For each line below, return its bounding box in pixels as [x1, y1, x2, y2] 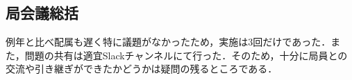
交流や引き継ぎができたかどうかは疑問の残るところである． [6, 61, 278, 76]
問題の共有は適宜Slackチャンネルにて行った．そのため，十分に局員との [24, 48, 348, 62]
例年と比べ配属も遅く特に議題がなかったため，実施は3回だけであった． [6, 34, 331, 49]
